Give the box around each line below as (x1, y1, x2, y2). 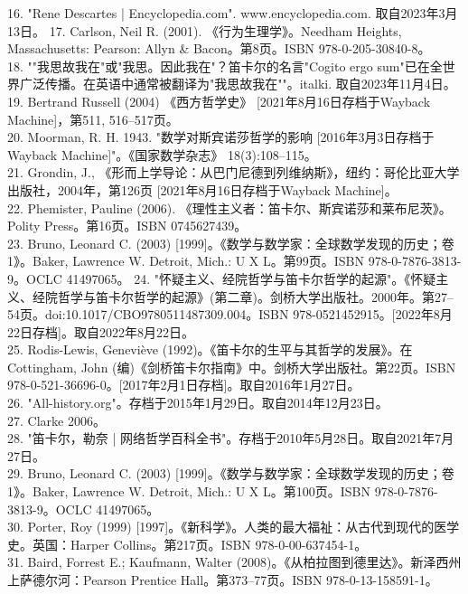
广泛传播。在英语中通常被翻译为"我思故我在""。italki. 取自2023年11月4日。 (19, 74, 456, 93)
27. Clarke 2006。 (7, 410, 106, 429)
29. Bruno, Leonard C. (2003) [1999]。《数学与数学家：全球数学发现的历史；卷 (7, 464, 454, 483)
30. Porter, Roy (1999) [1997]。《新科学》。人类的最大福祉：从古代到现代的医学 (7, 517, 460, 536)
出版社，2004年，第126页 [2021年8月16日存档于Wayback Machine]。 (7, 180, 398, 199)
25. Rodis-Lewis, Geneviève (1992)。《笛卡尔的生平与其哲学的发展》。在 (7, 340, 413, 359)
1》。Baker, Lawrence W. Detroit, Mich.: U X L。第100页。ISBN (7, 482, 371, 501)
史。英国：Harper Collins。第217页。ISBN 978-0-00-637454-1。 (7, 534, 368, 553)
